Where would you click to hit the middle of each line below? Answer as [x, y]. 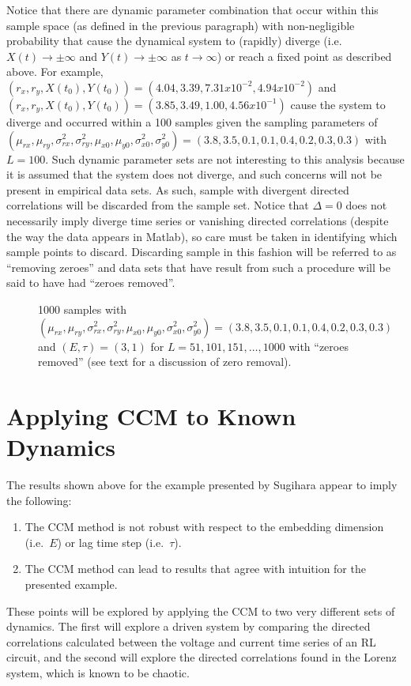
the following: [39, 500]
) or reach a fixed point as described [304, 56]
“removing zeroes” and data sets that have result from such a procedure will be [198, 267]
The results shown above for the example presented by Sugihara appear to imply [202, 484]
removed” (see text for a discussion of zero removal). [165, 362]
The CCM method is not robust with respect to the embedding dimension [204, 527]
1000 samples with [83, 309]
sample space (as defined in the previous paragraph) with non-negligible [181, 25]
